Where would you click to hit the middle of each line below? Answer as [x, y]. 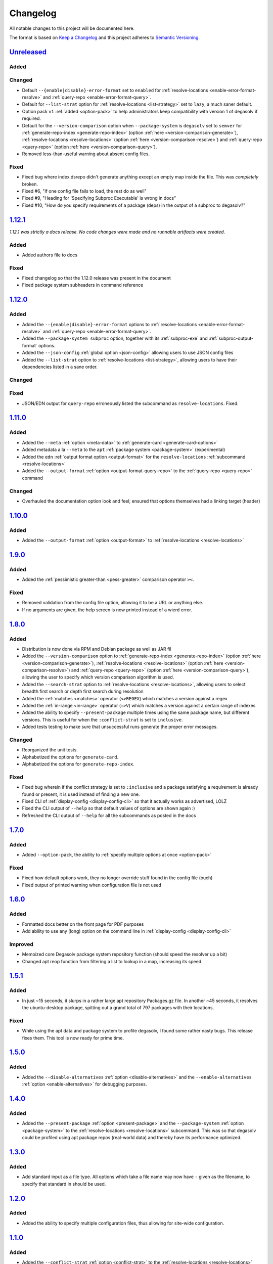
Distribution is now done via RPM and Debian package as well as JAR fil [97, 649]
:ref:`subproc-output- [231, 338]
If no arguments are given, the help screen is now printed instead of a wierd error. [107, 610]
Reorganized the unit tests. [50, 750]
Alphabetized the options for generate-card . [70, 757]
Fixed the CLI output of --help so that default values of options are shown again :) [108, 808]
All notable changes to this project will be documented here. [72, 28]
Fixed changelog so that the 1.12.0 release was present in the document [97, 278]
